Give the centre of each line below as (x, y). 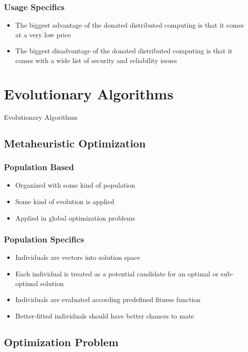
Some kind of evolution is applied (65, 201)
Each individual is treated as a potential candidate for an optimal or (117, 273)
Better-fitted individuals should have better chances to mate (105, 315)
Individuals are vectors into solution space (78, 257)
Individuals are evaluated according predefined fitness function (108, 299)
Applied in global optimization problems (75, 217)
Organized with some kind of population (75, 185)
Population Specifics (44, 239)
